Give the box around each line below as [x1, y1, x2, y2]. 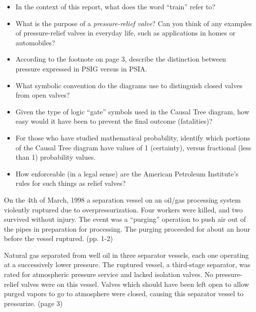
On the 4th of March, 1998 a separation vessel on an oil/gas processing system [4, 194, 241, 205]
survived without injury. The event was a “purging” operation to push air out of [4, 214, 246, 224]
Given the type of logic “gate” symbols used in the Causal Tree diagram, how [15, 106, 250, 116]
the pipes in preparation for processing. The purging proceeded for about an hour [4, 223, 250, 234]
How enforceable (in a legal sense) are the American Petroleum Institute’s [15, 168, 239, 178]
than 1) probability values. [15, 152, 96, 162]
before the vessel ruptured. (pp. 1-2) [4, 233, 113, 243]
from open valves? [15, 90, 70, 100]
